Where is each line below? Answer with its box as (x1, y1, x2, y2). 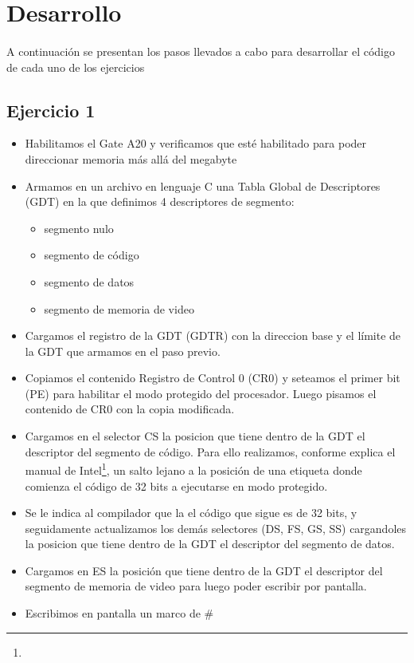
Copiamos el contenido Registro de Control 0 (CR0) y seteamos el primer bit (25, 369, 400, 386)
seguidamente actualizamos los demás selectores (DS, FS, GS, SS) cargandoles (25, 519, 407, 536)
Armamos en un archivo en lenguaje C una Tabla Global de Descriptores (25, 177, 381, 194)
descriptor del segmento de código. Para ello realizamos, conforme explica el (25, 443, 396, 460)
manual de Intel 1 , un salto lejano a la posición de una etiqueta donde (25, 460, 362, 478)
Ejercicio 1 (6, 97, 96, 122)
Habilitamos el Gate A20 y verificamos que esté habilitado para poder (25, 135, 367, 152)
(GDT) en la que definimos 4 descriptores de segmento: (25, 193, 295, 210)
